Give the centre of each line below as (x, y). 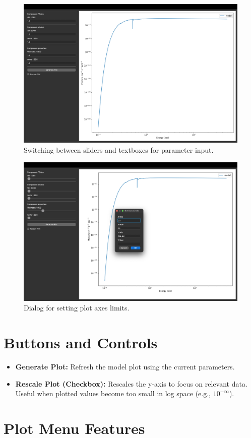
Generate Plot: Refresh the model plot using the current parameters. (125, 367)
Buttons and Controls (81, 342)
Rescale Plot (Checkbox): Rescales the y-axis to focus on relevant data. (131, 383)
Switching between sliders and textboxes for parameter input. (119, 149)
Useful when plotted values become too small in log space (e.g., (113, 393)
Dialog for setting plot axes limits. (77, 308)
